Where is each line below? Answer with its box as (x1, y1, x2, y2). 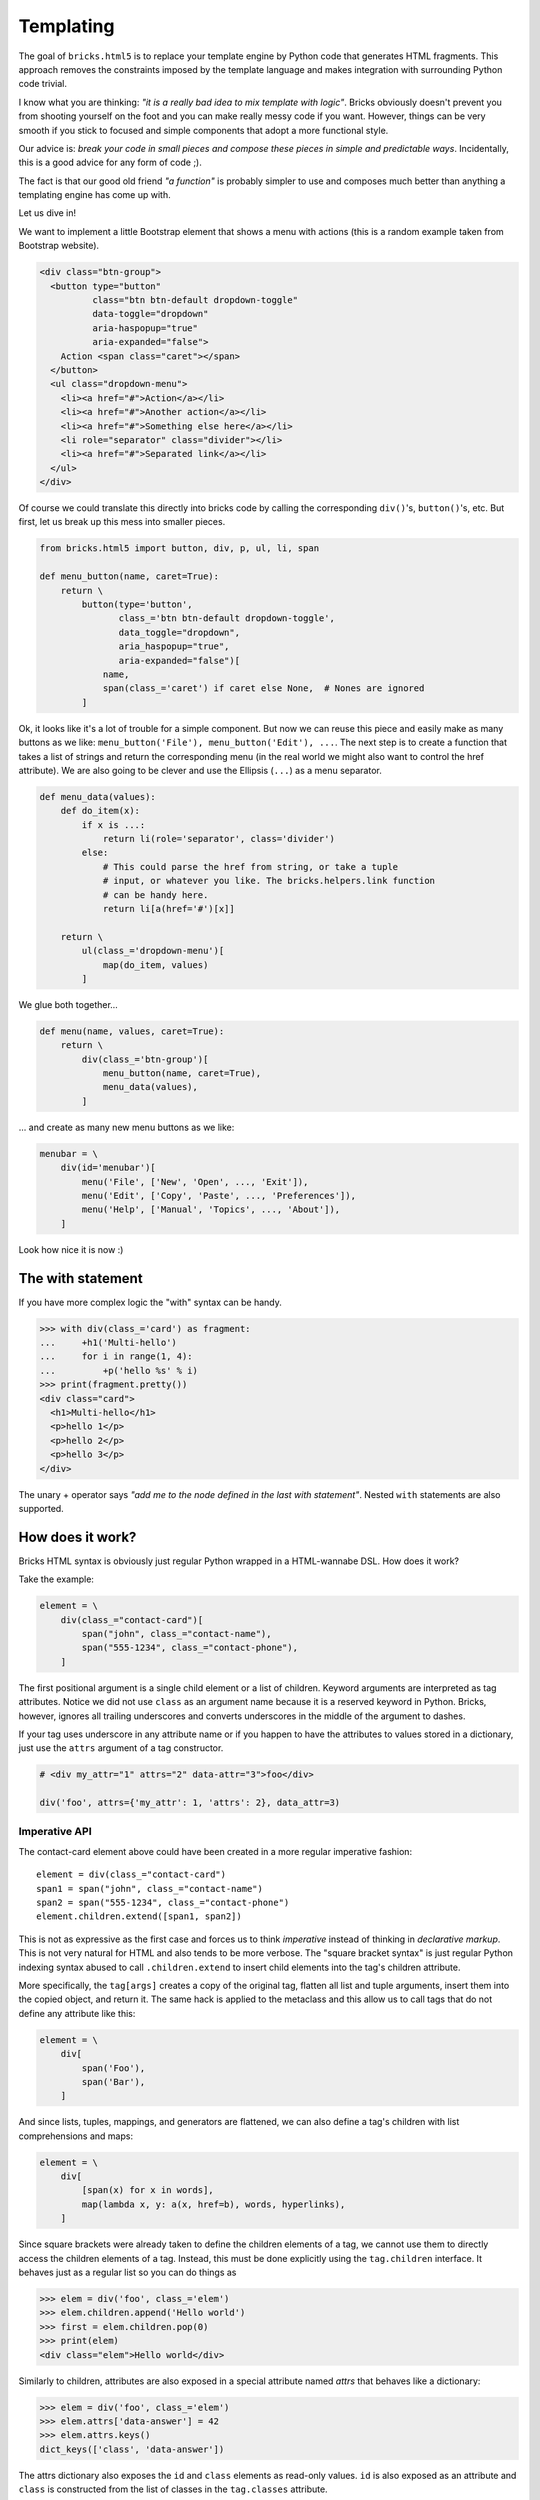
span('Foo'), (81, 2062, 146, 2074)
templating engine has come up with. (18, 189, 171, 201)
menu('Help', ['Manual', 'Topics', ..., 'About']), (81, 1204, 341, 1215)
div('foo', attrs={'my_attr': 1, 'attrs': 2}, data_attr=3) (39, 1797, 341, 1809)
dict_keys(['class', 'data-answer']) (39, 2443, 225, 2455)
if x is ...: (81, 819, 146, 830)
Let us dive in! (18, 207, 77, 219)
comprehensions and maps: (18, 2130, 134, 2142)
